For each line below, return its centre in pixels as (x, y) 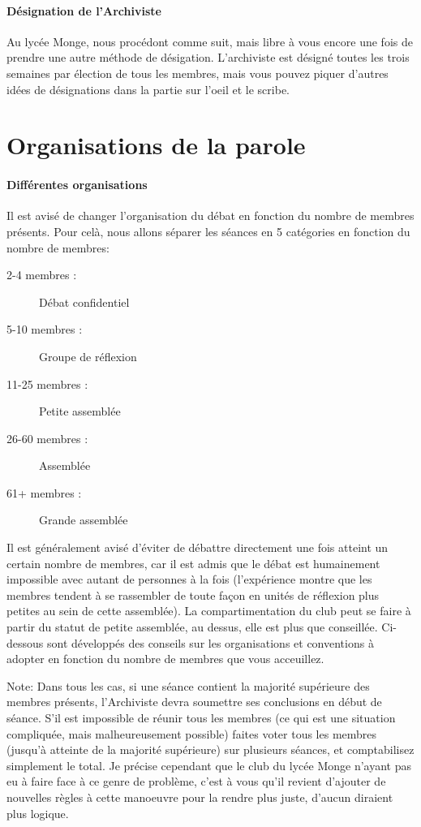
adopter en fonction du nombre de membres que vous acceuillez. (165, 659)
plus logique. (38, 813)
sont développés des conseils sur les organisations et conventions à (210, 642)
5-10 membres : (45, 329)
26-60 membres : (47, 438)
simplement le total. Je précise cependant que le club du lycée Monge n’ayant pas (209, 765)
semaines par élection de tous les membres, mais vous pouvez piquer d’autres (198, 73)
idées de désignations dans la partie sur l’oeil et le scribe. (148, 89)
